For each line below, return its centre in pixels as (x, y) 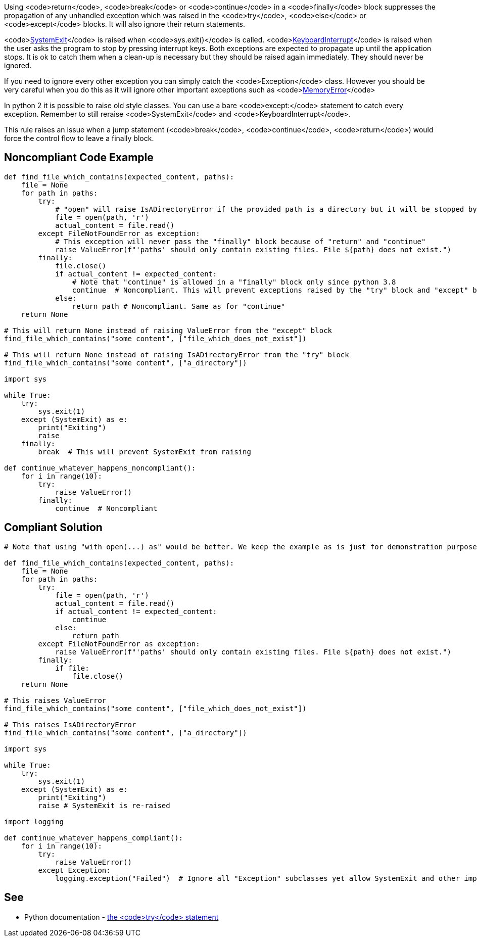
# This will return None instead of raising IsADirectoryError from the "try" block (177, 355)
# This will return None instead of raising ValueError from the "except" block (168, 330)
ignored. (18, 65)
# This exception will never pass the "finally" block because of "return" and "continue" (241, 241)
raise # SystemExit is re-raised (104, 805)
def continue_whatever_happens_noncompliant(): (100, 468)
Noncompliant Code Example (79, 158)
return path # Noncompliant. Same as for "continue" (179, 306)
